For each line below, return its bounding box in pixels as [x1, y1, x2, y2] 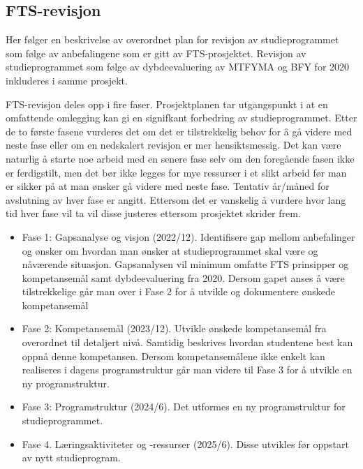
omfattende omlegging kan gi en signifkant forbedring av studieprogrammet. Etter [6, 110, 357, 125]
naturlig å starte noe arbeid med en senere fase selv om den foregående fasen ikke [6, 151, 355, 165]
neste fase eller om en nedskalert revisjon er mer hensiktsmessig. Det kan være [6, 137, 341, 152]
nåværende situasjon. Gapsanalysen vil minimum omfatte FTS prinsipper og [22, 257, 349, 271]
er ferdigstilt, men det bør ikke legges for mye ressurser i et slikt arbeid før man [6, 165, 347, 179]
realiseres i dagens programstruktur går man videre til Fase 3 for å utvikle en [22, 362, 353, 377]
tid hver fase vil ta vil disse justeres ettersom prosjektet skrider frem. [6, 206, 301, 221]
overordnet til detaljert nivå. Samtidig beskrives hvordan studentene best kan [22, 335, 353, 350]
